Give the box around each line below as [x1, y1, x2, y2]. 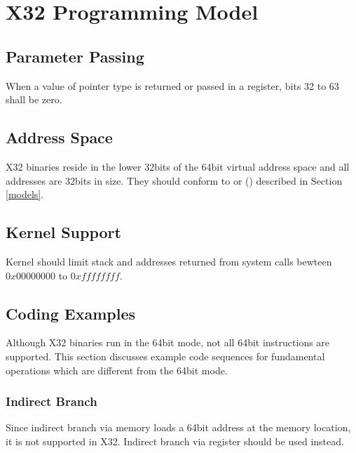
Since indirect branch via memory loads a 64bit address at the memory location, [6, 420, 351, 435]
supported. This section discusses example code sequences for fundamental [6, 348, 325, 363]
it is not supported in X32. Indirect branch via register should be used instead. [6, 433, 344, 448]
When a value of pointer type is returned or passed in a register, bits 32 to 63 [6, 78, 339, 93]
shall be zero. [6, 92, 62, 107]
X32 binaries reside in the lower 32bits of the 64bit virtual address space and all [6, 159, 350, 173]
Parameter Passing [6, 45, 144, 67]
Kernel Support [6, 221, 121, 243]
